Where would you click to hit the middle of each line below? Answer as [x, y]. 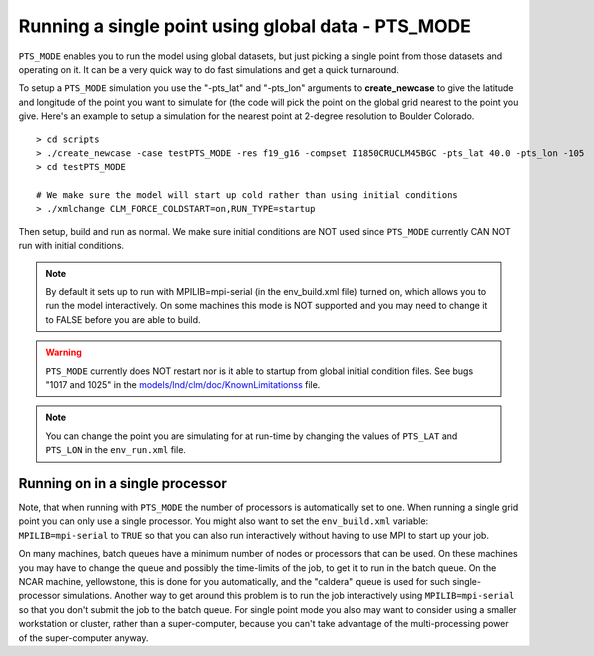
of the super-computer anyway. [83, 637]
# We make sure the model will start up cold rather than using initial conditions [247, 195]
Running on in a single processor [122, 483]
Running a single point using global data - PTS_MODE [245, 26]
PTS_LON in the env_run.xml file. [116, 450]
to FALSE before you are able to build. [123, 319]
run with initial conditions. [71, 246]
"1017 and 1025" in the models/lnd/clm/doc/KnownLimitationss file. [183, 384]
